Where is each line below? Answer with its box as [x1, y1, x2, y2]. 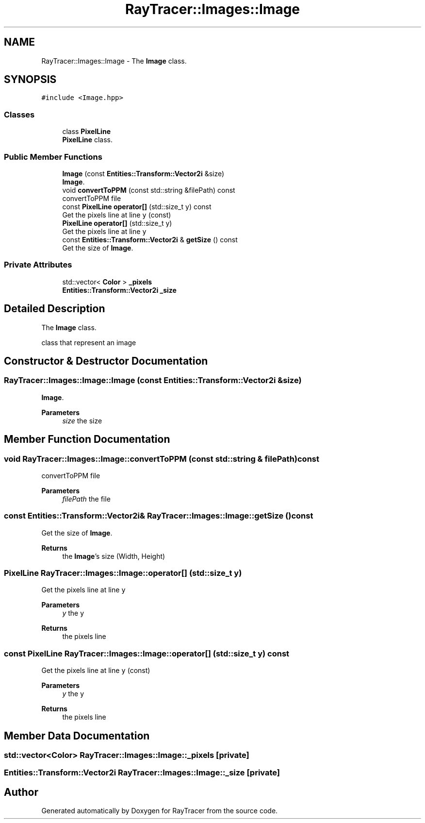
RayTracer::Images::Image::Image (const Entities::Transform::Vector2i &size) [4, 375, 302, 386]
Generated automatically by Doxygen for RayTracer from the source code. [41, 806, 278, 815]
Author [4, 786, 38, 798]
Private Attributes [4, 260, 72, 270]
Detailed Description [4, 302, 105, 315]
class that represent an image [41, 338, 136, 347]
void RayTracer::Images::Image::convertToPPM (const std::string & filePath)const [4, 453, 319, 464]
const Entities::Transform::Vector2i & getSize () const [62, 235, 238, 244]
